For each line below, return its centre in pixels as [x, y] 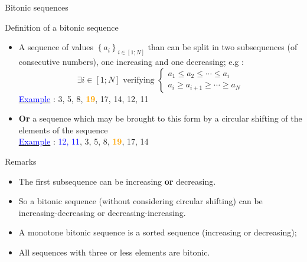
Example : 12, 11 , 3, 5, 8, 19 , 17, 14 [84, 141]
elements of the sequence [63, 130]
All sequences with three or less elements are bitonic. [114, 252]
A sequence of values [56, 47]
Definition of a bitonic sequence [62, 27]
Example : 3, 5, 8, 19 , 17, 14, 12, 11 [84, 98]
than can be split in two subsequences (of [223, 47]
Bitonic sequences [37, 7]
